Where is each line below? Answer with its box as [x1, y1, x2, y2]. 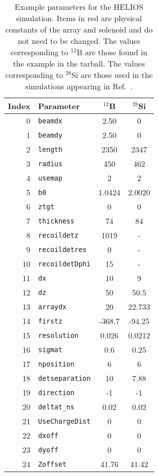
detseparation [38, 374, 91, 382]
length [38, 145, 63, 153]
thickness [38, 217, 75, 225]
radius [38, 159, 63, 168]
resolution [38, 331, 79, 339]
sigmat [38, 345, 63, 354]
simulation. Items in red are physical [16, 12, 142, 24]
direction [38, 388, 75, 397]
